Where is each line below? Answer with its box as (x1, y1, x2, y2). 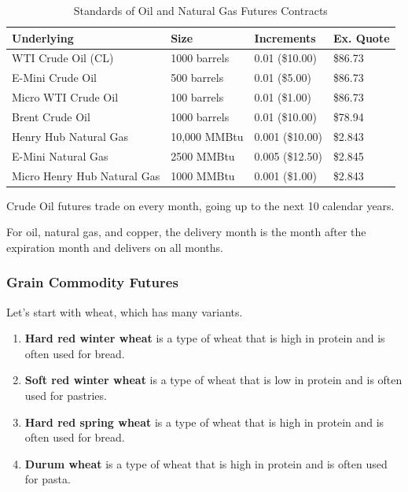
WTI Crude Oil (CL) (12, 50, 114, 66)
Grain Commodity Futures (6, 272, 178, 292)
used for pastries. (24, 387, 107, 403)
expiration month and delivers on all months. (6, 239, 223, 255)
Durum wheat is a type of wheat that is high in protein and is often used (24, 455, 388, 472)
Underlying (12, 29, 74, 46)
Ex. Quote (333, 29, 390, 46)
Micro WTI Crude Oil (12, 89, 119, 105)
